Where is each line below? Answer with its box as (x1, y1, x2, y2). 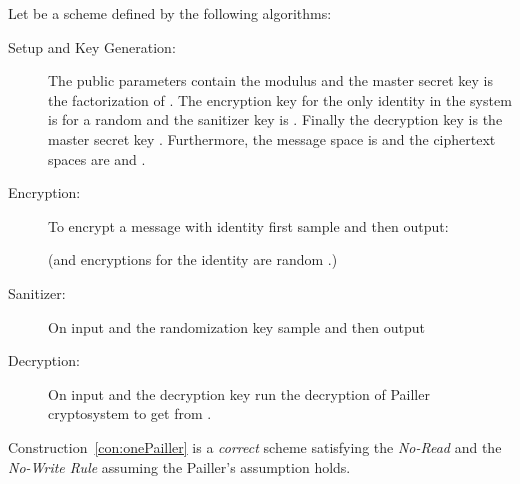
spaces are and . (48, 148, 146, 169)
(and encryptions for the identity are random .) (48, 249, 338, 270)
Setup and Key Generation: (8, 36, 176, 57)
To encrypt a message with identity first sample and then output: (48, 215, 449, 236)
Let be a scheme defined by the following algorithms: (8, 3, 332, 23)
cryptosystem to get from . (48, 403, 212, 424)
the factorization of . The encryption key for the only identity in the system (48, 89, 512, 110)
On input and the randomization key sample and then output (48, 316, 426, 337)
